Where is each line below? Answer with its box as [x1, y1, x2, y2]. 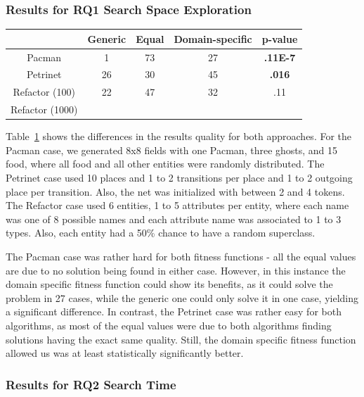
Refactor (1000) [11, 102, 78, 117]
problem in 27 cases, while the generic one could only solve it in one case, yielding [6, 290, 359, 305]
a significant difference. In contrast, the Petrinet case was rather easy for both [6, 304, 342, 319]
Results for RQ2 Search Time [6, 375, 176, 393]
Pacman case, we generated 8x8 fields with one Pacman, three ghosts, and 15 [6, 142, 338, 157]
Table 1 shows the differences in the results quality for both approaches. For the [6, 129, 352, 144]
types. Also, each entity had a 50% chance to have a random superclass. [6, 225, 316, 240]
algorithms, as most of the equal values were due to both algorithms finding [6, 317, 332, 332]
